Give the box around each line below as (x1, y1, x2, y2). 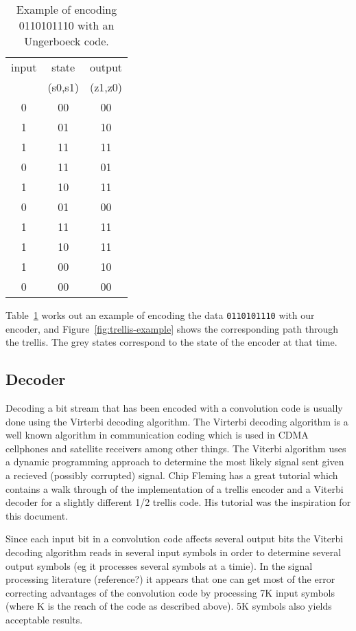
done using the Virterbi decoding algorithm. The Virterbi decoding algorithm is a (5, 414, 348, 428)
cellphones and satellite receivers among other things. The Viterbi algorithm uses (5, 441, 346, 455)
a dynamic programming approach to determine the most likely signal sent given (5, 454, 344, 469)
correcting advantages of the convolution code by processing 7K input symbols (5, 585, 335, 599)
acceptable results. (5, 612, 83, 626)
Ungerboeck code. (24, 33, 109, 49)
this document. (5, 508, 69, 522)
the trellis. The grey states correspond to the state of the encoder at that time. (5, 335, 337, 349)
